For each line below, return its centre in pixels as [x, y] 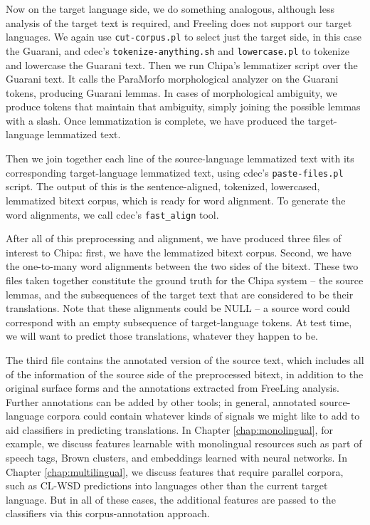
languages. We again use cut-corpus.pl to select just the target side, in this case [184, 37]
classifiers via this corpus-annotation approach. [108, 513]
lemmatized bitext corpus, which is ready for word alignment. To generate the [176, 200]
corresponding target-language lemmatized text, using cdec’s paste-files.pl [175, 172]
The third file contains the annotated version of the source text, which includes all [185, 359]
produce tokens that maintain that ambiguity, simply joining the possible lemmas [183, 106]
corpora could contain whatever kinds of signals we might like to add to [203, 416]
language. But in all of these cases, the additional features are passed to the [171, 499]
